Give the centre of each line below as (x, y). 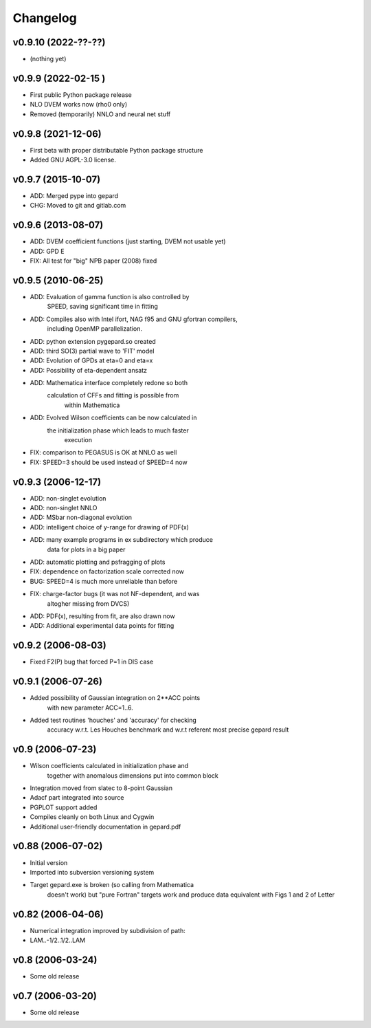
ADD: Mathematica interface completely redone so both (109, 383)
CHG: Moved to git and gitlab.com (78, 206)
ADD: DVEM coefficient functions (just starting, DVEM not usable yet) (128, 241)
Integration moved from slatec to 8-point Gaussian (101, 788)
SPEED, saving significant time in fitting (102, 307)
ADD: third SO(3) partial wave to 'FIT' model (92, 351)
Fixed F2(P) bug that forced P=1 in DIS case (92, 662)
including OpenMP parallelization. (95, 329)
